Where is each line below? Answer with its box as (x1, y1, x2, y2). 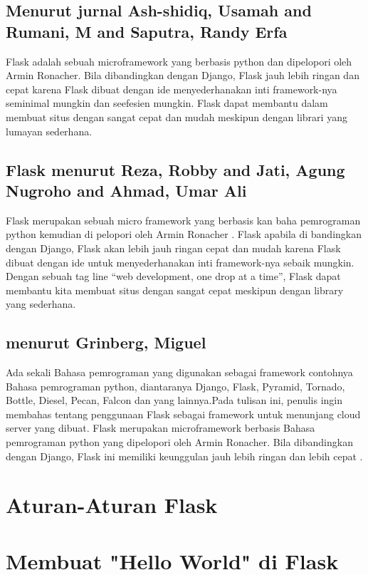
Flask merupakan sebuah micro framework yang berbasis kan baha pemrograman (6, 212, 361, 227)
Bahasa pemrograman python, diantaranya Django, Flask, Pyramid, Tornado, (6, 378, 345, 393)
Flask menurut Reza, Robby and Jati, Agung (6, 158, 345, 180)
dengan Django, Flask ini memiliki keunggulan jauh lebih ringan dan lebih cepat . (6, 448, 363, 463)
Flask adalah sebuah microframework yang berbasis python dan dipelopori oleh (6, 53, 352, 68)
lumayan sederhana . (6, 123, 93, 138)
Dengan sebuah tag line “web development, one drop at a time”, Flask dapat (6, 269, 341, 284)
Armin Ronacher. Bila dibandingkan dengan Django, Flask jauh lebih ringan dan (6, 68, 359, 83)
